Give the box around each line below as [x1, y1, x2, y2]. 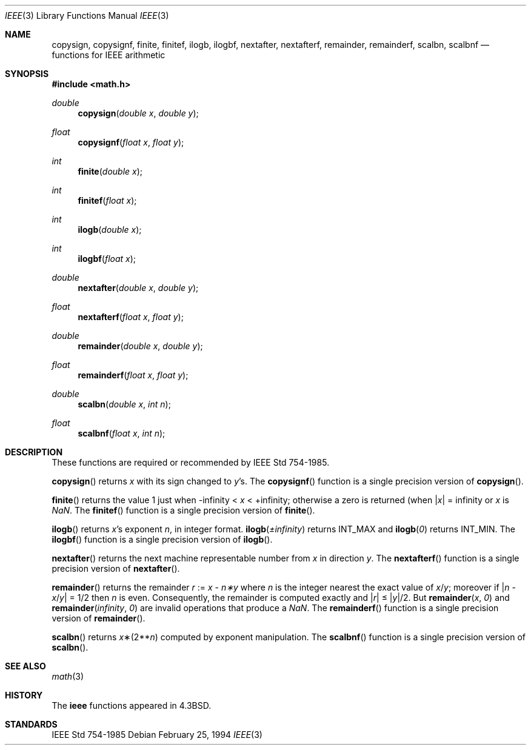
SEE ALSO [5, 661, 46, 671]
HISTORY [5, 690, 43, 700]
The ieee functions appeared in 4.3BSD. [52, 700, 212, 711]
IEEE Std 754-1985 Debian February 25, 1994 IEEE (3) [52, 729, 262, 740]
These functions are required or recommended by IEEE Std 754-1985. [52, 457, 330, 467]
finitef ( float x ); [78, 195, 137, 206]
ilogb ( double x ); [78, 224, 142, 235]
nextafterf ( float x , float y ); [78, 312, 184, 322]
